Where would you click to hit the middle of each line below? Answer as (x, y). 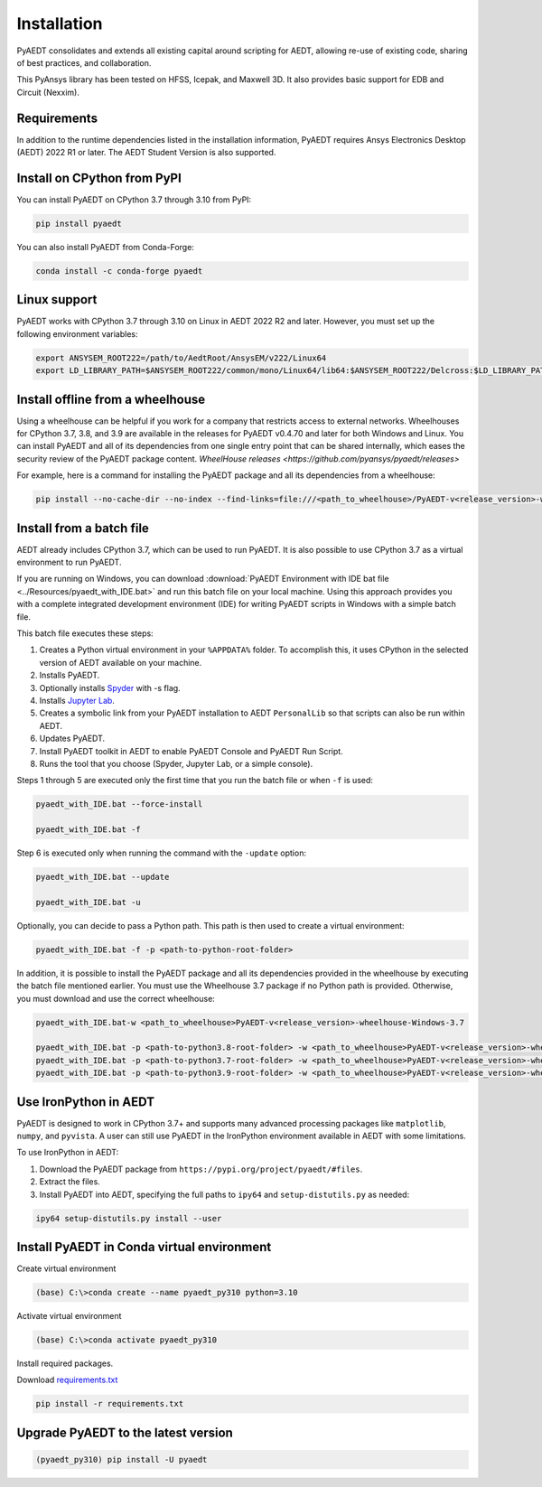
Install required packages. (65, 1363)
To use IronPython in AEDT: (68, 1153)
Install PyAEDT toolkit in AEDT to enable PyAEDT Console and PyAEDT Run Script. (191, 751)
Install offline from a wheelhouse (111, 399)
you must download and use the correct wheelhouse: (116, 998)
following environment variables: (78, 333)
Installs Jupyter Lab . (77, 700)
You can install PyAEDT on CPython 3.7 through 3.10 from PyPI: (134, 200)
